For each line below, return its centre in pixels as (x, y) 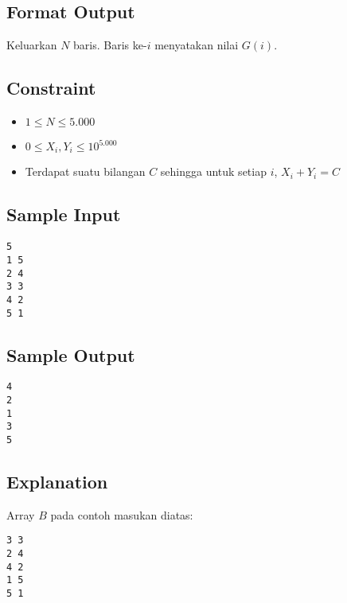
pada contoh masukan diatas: (122, 514)
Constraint (51, 88)
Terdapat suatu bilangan (85, 171)
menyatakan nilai (197, 45)
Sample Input (64, 214)
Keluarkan (32, 45)
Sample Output (71, 354)
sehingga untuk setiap (213, 171)
